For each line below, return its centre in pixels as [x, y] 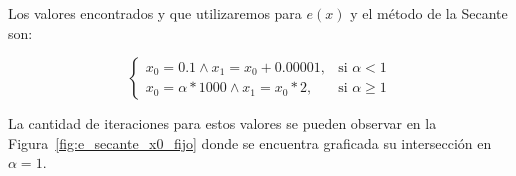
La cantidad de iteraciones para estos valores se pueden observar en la [222, 123]
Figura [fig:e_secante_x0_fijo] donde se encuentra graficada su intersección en [250, 142]
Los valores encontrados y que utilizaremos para [155, 13]
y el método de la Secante [429, 13]
